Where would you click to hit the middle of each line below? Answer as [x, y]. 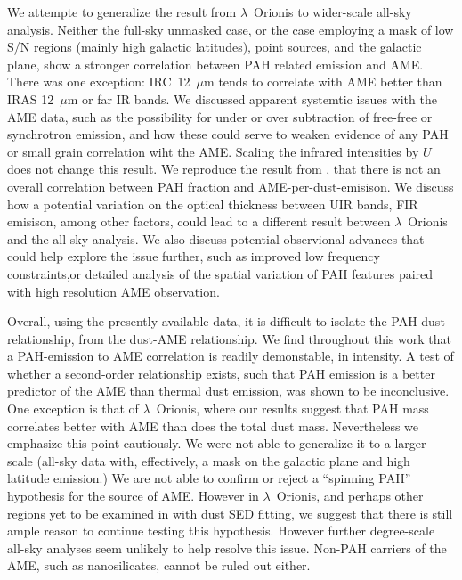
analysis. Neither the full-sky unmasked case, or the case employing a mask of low [231, 29]
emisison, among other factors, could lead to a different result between [199, 221]
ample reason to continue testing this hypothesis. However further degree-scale [221, 531]
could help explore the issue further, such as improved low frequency [194, 256]
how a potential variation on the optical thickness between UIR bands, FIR [213, 204]
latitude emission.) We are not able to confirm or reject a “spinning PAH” [209, 478]
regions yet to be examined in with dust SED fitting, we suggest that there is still [230, 513]
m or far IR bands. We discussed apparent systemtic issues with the [252, 98]
